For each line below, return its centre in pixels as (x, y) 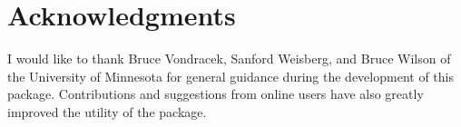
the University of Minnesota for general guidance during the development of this (230, 76)
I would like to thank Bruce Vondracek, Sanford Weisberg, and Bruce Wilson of (229, 59)
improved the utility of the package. (107, 111)
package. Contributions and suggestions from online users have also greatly (216, 94)
